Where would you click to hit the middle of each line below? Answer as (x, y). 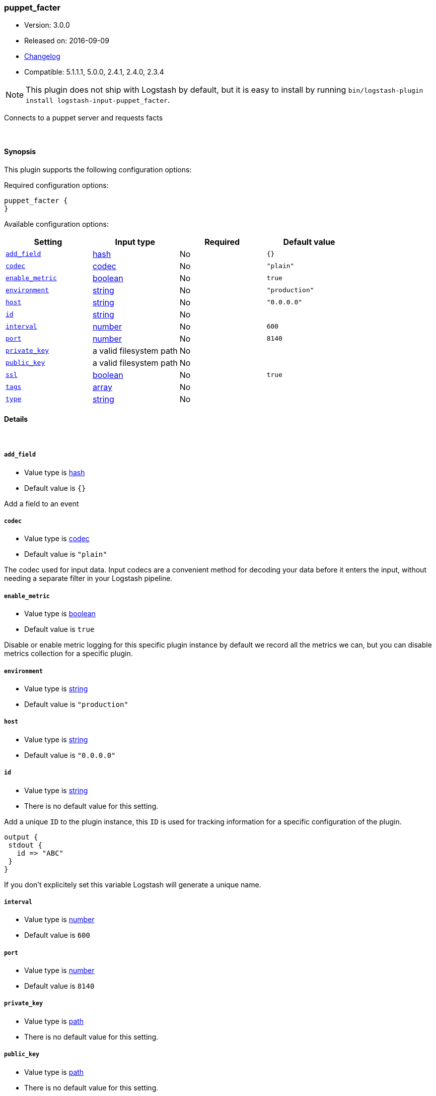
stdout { (25, 845)
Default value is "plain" (66, 554)
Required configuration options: (56, 185)
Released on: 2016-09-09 (67, 41)
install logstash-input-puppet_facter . (98, 100)
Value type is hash (55, 472)
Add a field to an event (42, 503)
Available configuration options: (56, 224)
